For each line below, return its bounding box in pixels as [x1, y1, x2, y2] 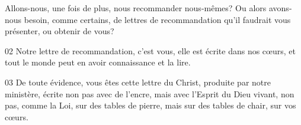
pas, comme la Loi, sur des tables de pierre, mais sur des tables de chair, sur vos [5, 99, 296, 111]
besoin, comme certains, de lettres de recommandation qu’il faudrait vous [24, 13, 291, 25]
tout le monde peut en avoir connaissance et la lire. [5, 56, 191, 68]
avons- [268, 2, 292, 14]
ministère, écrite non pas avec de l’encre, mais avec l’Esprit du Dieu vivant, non [5, 87, 294, 100]
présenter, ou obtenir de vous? [5, 25, 114, 37]
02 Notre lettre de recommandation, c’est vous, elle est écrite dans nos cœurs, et [5, 44, 296, 57]
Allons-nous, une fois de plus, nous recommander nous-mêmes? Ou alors [5, 2, 267, 14]
